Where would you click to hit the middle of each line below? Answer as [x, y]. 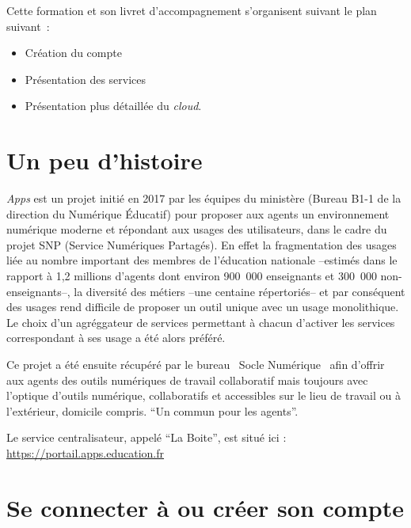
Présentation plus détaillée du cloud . [113, 106]
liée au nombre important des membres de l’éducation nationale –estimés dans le [202, 260]
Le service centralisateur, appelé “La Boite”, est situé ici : [147, 437]
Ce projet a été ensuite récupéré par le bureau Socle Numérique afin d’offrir [196, 365]
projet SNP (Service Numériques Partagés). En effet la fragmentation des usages [202, 244]
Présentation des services [86, 79]
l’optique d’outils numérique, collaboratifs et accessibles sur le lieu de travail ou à [204, 395]
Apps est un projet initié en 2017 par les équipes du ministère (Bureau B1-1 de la [204, 198]
